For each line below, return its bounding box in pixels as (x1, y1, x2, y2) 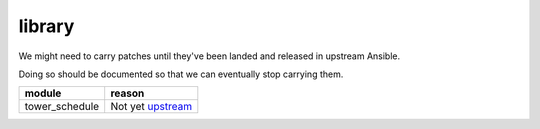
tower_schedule (24, 100, 100, 114)
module (24, 86, 62, 100)
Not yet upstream (110, 100, 193, 114)
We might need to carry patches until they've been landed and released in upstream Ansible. (18, 50, 401, 62)
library (18, 15, 75, 37)
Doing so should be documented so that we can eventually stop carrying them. (18, 68, 344, 80)
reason (110, 86, 145, 100)
